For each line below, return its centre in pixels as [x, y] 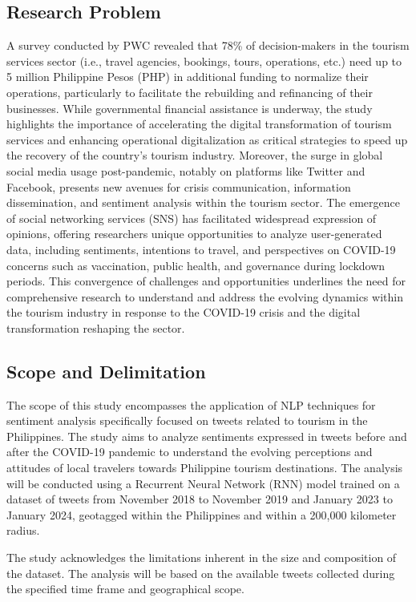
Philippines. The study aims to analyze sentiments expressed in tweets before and [207, 436]
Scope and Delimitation [106, 371]
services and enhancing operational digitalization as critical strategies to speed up [207, 139]
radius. [23, 530]
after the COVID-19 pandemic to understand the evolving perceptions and [190, 452]
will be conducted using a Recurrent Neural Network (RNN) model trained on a [203, 483]
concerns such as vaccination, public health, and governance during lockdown [196, 265]
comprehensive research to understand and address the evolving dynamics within [205, 296]
